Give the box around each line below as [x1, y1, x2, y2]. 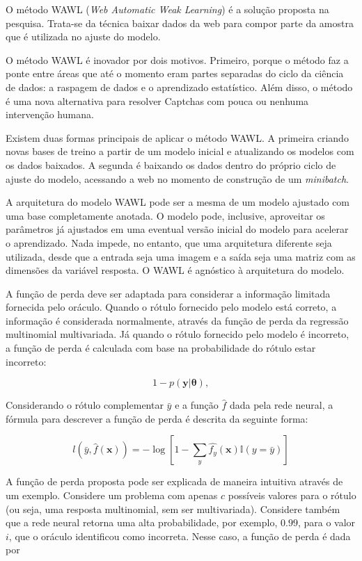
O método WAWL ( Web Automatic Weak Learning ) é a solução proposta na [6, 2, 329, 16]
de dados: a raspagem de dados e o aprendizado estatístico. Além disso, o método [6, 79, 353, 94]
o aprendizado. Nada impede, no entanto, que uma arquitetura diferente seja [6, 235, 332, 250]
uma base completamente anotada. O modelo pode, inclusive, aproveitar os [6, 208, 325, 222]
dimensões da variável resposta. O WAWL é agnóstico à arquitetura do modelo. [6, 263, 345, 277]
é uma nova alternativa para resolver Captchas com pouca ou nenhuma [6, 93, 309, 108]
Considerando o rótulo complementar [6, 398, 164, 412]
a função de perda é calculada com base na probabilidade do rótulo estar [6, 341, 316, 355]
